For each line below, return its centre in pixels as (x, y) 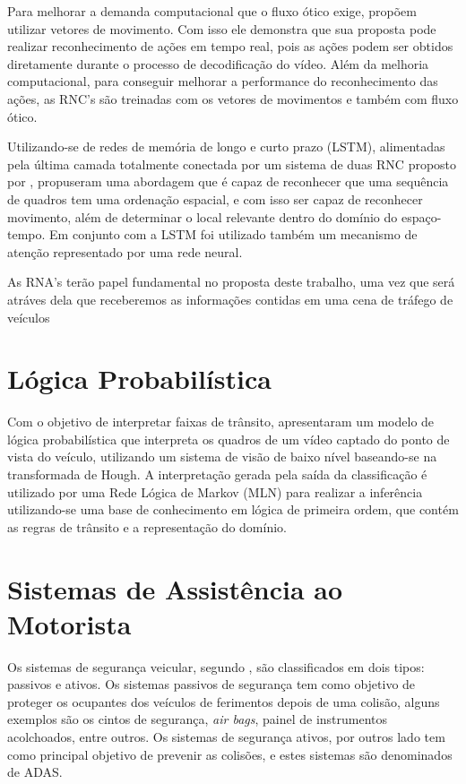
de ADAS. (35, 772)
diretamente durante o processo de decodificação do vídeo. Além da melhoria (218, 63)
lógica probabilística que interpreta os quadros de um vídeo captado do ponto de (229, 439)
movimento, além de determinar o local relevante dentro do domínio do (203, 216)
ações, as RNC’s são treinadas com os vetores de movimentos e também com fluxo (233, 98)
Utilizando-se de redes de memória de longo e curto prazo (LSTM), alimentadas (226, 146)
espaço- (421, 216)
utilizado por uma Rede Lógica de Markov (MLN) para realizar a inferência (215, 491)
